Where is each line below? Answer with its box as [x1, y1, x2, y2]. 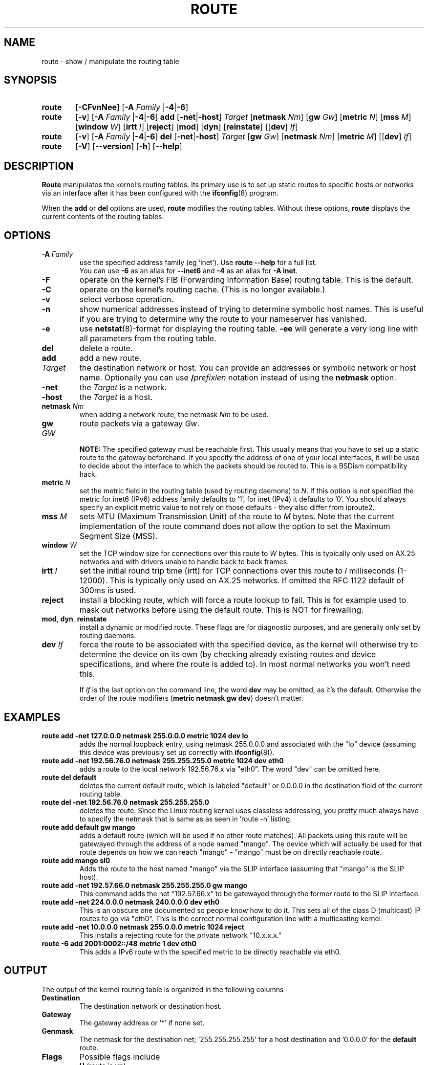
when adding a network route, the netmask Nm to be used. [79, 410, 269, 419]
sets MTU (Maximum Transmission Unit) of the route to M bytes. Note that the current [79, 511, 395, 522]
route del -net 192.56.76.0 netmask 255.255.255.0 [42, 798, 210, 806]
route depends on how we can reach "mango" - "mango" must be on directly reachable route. [79, 847, 382, 856]
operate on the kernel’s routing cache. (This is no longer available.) [79, 285, 325, 295]
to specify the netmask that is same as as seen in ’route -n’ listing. [79, 814, 292, 823]
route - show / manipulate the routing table [42, 57, 179, 66]
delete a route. [79, 343, 133, 354]
